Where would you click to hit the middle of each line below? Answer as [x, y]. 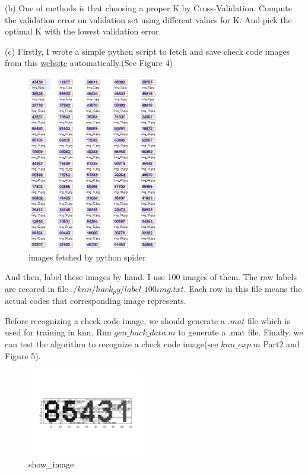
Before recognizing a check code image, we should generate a [115, 320]
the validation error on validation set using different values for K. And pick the [148, 19]
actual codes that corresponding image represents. [96, 301]
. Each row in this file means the [243, 288]
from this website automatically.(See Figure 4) [89, 63]
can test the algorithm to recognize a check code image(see [112, 343]
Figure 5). [23, 355]
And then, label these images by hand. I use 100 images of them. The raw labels [151, 277]
